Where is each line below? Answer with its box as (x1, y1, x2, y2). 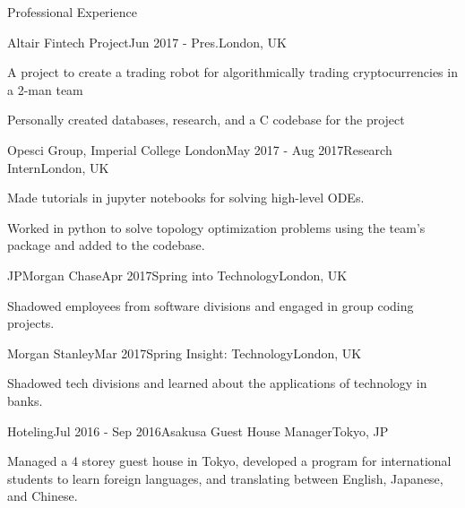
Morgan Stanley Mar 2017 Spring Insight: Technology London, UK (7, 343, 362, 362)
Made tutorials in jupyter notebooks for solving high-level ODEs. (7, 188, 365, 207)
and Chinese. (7, 486, 78, 505)
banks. (7, 391, 43, 409)
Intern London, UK (7, 158, 109, 177)
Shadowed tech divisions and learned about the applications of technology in (7, 374, 427, 392)
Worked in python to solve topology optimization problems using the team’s (7, 218, 426, 237)
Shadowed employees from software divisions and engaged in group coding (7, 296, 414, 314)
